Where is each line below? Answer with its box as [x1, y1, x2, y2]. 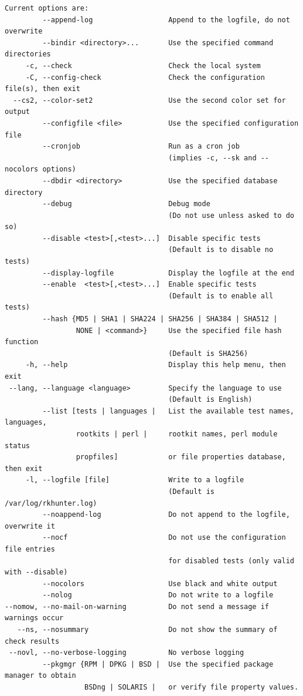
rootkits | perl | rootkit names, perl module [76, 429, 278, 438]
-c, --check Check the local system [25, 61, 261, 70]
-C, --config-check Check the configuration [25, 73, 265, 82]
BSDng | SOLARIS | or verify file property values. [84, 683, 299, 692]
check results [5, 637, 60, 645]
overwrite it [5, 522, 55, 530]
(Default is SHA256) [168, 349, 248, 358]
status [5, 441, 30, 450]
